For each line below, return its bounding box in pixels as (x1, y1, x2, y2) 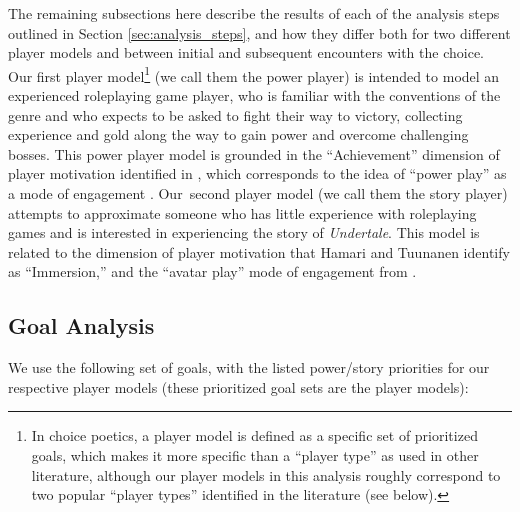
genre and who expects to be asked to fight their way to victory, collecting (8, 104, 463, 125)
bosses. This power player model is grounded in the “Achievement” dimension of (8, 143, 500, 164)
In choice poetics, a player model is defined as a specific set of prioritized (31, 425, 478, 446)
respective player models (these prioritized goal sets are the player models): (8, 376, 469, 397)
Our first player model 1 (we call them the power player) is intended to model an (8, 62, 500, 86)
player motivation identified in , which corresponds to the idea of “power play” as (8, 163, 507, 184)
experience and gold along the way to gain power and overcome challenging (8, 124, 469, 145)
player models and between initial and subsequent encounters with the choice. (8, 42, 484, 63)
